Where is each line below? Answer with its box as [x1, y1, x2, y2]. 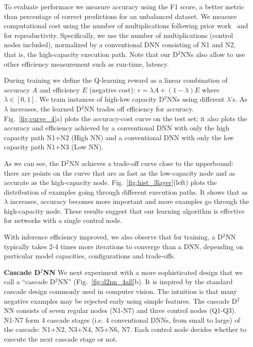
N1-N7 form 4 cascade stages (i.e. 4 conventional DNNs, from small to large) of [4, 314, 240, 325]
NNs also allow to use [181, 49, 245, 59]
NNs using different [167, 94, 225, 104]
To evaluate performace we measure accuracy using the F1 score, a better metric [4, 1, 244, 11]
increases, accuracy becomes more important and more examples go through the [10, 196, 249, 206]
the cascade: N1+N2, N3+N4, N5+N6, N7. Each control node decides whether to [4, 324, 247, 334]
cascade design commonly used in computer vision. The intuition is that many [4, 286, 237, 296]
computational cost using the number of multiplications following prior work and [4, 20, 248, 31]
